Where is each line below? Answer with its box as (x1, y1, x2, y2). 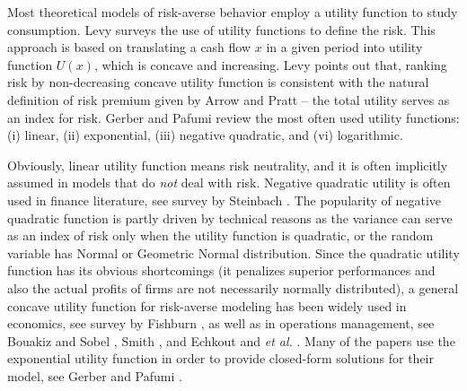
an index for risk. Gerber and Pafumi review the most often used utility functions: (7, 108, 460, 126)
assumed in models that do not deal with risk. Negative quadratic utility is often (7, 173, 451, 192)
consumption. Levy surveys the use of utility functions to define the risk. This (7, 20, 436, 39)
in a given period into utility (266, 38, 423, 56)
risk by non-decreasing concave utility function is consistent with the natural (7, 73, 429, 91)
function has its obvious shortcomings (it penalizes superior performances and (7, 261, 436, 280)
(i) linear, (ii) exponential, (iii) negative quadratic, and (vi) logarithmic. (7, 126, 403, 144)
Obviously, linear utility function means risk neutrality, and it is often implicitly (7, 155, 448, 174)
